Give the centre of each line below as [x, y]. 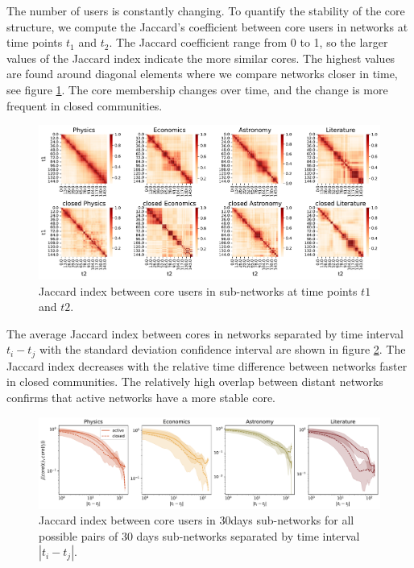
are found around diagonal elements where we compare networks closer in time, [202, 74]
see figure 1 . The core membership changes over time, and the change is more [197, 89]
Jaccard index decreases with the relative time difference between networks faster [207, 365]
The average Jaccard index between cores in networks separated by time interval [205, 333]
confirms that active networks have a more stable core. [141, 398]
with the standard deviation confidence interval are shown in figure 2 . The [222, 349]
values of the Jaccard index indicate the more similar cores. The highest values [201, 58]
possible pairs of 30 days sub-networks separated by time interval [199, 535]
